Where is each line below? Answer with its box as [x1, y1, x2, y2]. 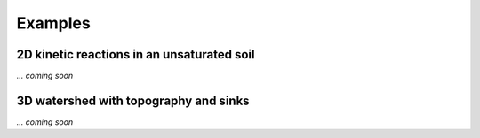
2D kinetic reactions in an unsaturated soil [16, 47, 255, 62]
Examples [16, 13, 91, 33]
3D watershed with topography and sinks [16, 93, 250, 108]
